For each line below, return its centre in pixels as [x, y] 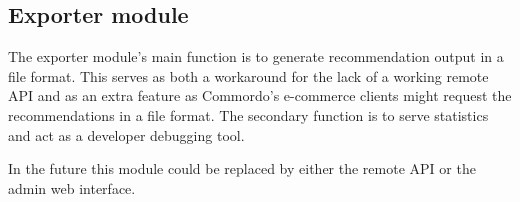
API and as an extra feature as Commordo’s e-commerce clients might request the [260, 95]
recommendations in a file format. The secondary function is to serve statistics [248, 114]
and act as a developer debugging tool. [126, 134]
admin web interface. [72, 187]
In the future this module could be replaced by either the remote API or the [242, 168]
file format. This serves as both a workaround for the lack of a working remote [248, 75]
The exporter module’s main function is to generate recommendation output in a [256, 56]
